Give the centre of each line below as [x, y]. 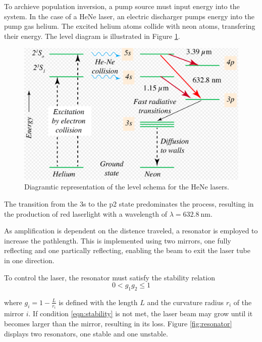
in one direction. [29, 260]
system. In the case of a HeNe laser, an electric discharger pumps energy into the [129, 16]
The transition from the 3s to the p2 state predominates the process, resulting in [129, 204]
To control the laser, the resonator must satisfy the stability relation [110, 277]
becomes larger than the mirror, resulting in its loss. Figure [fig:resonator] [118, 324]
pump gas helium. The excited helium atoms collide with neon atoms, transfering [130, 26]
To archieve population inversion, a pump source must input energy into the [122, 6]
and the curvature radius [185, 302]
